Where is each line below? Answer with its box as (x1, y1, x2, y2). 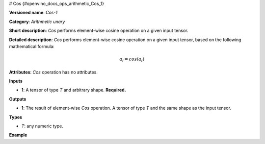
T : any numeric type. (21, 123, 63, 129)
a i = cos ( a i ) (119, 56, 145, 63)
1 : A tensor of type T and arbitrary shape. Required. (21, 87, 126, 93)
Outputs (9, 96, 26, 102)
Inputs (9, 78, 23, 84)
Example (9, 132, 27, 138)
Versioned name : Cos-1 (9, 10, 58, 16)
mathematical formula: (9, 43, 55, 49)
